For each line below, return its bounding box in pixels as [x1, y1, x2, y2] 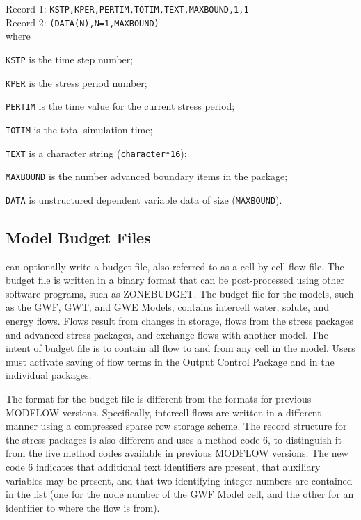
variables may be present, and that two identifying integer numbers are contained [6, 473, 353, 487]
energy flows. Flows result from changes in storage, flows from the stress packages [6, 314, 353, 328]
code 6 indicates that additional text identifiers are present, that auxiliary [6, 460, 321, 474]
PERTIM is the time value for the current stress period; [6, 99, 235, 113]
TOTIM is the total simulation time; [6, 122, 153, 136]
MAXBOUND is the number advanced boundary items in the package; [6, 169, 288, 184]
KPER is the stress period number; [6, 75, 147, 90]
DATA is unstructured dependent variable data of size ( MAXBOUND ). [6, 192, 282, 206]
